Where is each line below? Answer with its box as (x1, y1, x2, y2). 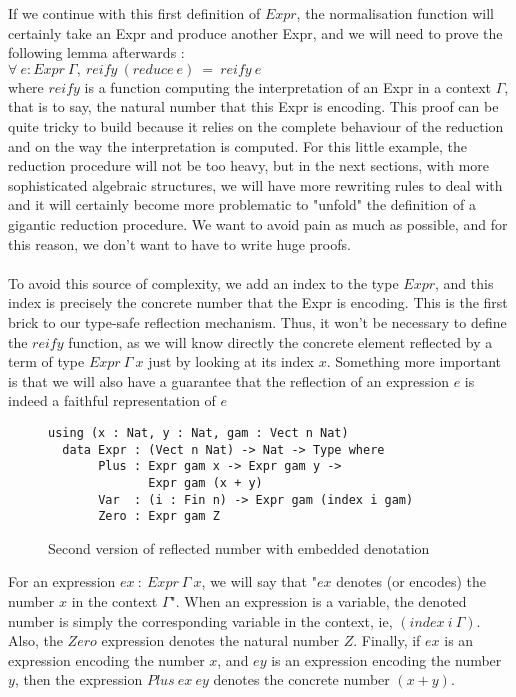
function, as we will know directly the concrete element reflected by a (68, 331, 493, 352)
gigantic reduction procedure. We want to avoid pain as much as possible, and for (8, 213, 508, 234)
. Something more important (326, 351, 501, 372)
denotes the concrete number (213, 669, 390, 690)
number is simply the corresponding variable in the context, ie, (8, 610, 393, 631)
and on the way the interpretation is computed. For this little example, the (8, 135, 467, 156)
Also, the (8, 630, 63, 651)
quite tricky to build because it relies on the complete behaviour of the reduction (8, 115, 504, 136)
